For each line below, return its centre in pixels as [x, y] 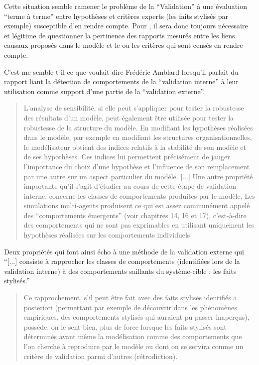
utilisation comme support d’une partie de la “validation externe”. [105, 91]
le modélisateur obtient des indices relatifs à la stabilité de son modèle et [135, 147]
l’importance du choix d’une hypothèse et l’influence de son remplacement [137, 166]
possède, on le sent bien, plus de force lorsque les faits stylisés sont [125, 326]
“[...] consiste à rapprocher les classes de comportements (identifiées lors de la [122, 261]
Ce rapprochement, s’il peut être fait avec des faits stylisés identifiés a [130, 298]
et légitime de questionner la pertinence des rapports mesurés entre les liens [120, 35]
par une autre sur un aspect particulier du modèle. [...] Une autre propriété [138, 176]
